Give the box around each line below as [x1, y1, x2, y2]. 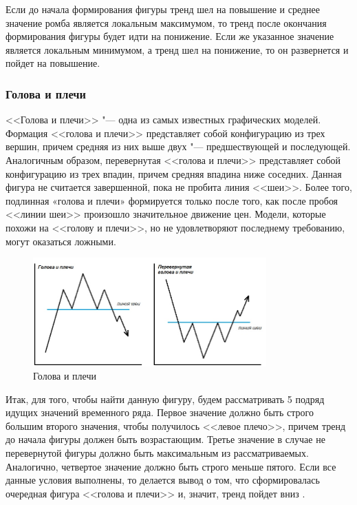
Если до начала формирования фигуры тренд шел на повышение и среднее [6, 2, 320, 16]
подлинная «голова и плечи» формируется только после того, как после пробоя [6, 193, 338, 207]
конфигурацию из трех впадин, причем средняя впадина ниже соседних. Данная [6, 166, 342, 181]
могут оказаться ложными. [6, 234, 116, 248]
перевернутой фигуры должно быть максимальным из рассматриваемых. [6, 446, 309, 460]
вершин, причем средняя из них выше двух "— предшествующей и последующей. [6, 139, 351, 154]
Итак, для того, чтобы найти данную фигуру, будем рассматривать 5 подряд [6, 391, 325, 406]
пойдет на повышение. [6, 56, 100, 70]
